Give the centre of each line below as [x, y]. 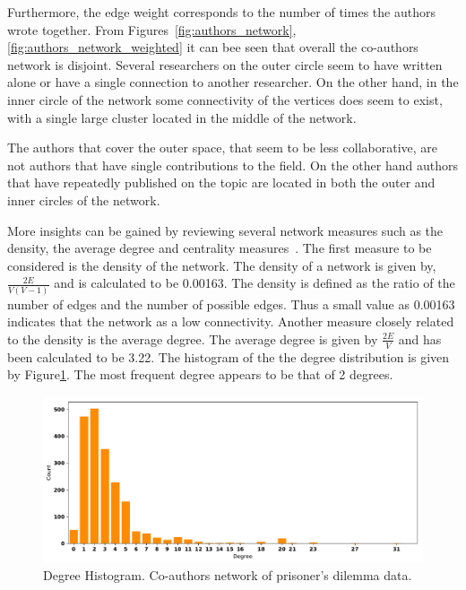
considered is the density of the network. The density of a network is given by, [222, 265]
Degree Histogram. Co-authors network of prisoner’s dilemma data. [228, 575]
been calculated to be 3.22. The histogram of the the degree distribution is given [229, 356]
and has [420, 338]
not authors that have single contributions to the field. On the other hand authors [233, 165]
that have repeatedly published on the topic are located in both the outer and [221, 182]
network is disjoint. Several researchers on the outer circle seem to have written [225, 64]
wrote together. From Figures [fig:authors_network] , [152, 29]
